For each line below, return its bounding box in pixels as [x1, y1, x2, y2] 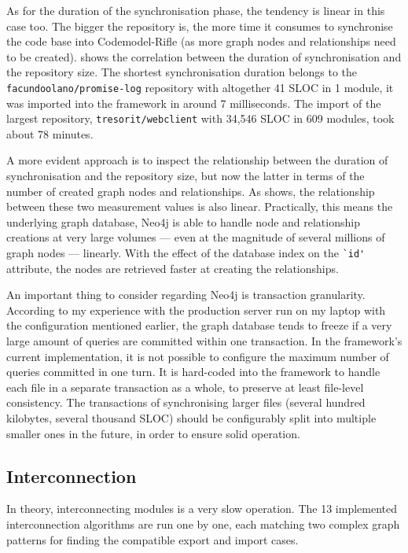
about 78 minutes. [6, 125, 94, 142]
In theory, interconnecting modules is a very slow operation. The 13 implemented [6, 500, 397, 517]
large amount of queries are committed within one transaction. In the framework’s [6, 333, 402, 349]
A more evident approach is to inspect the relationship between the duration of [6, 152, 388, 168]
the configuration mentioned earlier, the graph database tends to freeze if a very [6, 317, 392, 334]
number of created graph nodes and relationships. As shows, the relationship [6, 182, 375, 199]
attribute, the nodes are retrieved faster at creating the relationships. [6, 260, 339, 276]
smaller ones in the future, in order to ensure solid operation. [6, 425, 300, 441]
